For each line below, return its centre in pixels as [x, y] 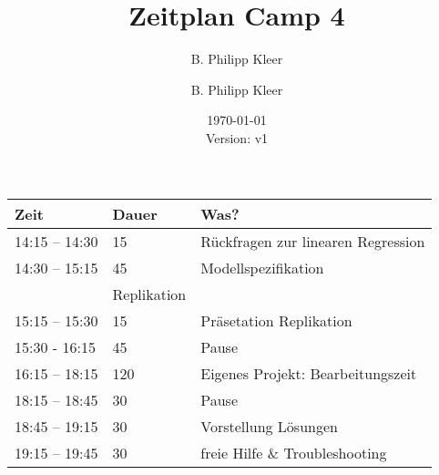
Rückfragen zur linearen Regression [313, 241]
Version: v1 [237, 137]
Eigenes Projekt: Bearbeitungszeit [309, 373]
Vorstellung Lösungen [269, 426]
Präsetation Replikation [276, 320]
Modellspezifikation [262, 267]
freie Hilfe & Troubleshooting [294, 452]
